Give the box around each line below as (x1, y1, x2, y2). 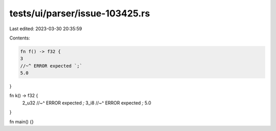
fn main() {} (9, 118, 34, 125)
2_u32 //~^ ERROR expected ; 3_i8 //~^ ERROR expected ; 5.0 (22, 100, 152, 106)
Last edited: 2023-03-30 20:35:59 (9, 26, 82, 32)
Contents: (9, 35, 30, 41)
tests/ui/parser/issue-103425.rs (9, 8, 150, 19)
